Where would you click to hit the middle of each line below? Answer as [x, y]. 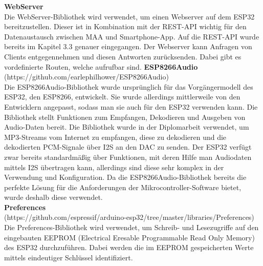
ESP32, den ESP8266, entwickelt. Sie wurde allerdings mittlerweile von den [122, 97]
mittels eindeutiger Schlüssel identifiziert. [69, 257]
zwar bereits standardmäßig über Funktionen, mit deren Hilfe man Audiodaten [128, 157]
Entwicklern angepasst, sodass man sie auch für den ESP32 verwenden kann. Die [131, 106]
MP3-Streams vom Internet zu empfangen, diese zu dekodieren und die [115, 137]
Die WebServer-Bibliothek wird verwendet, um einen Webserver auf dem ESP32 [129, 16]
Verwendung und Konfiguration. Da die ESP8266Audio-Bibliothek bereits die [125, 177]
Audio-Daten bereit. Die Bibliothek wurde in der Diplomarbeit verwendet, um [127, 127]
